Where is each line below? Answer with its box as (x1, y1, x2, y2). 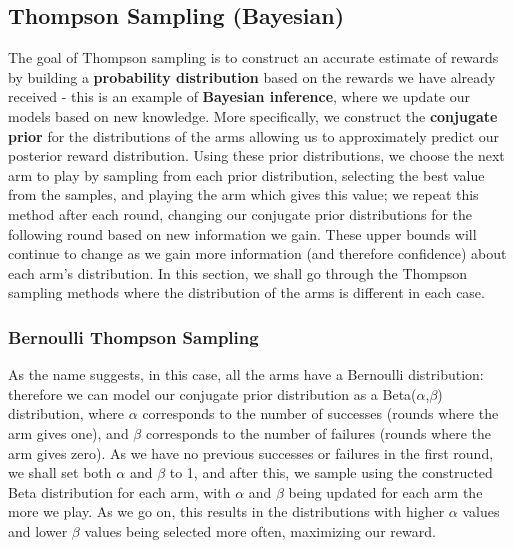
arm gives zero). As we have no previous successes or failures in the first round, (8, 442, 494, 463)
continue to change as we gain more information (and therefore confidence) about (8, 243, 507, 264)
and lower (8, 520, 68, 541)
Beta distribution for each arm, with (8, 481, 231, 502)
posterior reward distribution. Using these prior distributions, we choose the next (8, 145, 505, 166)
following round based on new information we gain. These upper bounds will (8, 223, 477, 244)
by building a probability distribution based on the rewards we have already (8, 66, 496, 87)
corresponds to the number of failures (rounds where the (145, 422, 492, 443)
